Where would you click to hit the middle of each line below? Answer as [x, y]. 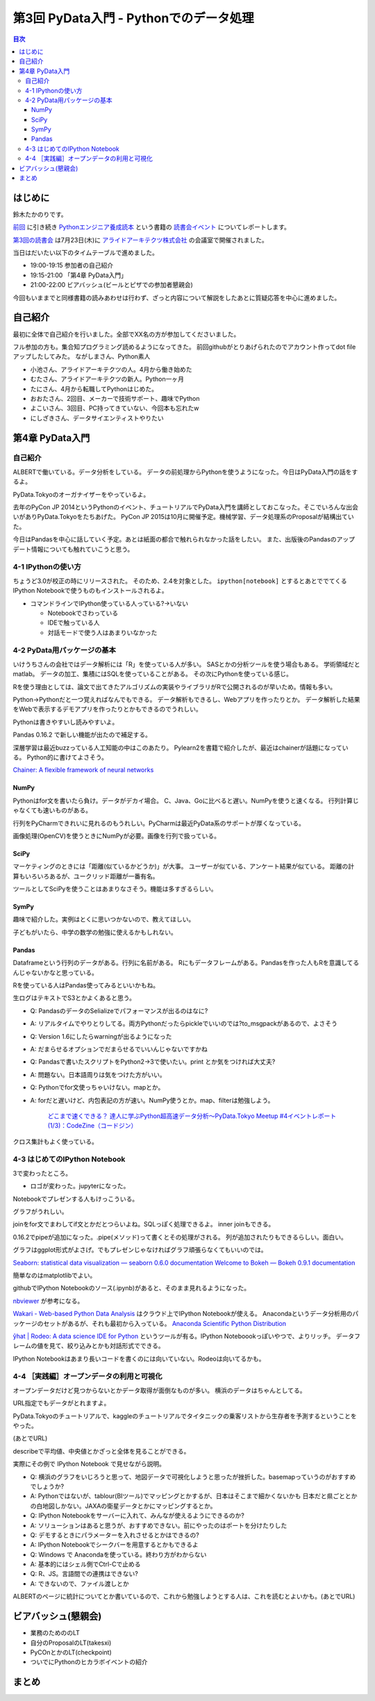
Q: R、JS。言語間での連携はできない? [84, 1574]
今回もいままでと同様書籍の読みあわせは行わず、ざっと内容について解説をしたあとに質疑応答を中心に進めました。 [177, 297]
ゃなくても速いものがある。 [52, 810]
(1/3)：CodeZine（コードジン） [92, 1126]
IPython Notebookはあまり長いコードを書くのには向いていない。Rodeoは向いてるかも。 [139, 1358]
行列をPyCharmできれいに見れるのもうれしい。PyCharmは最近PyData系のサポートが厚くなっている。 [159, 823]
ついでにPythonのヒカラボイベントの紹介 [89, 1662]
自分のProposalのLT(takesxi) [71, 1643]
